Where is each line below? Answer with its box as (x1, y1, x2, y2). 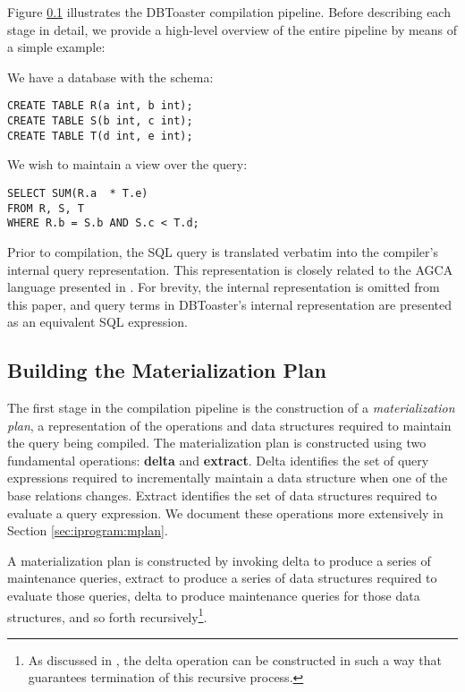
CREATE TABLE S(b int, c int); (7, 115, 193, 128)
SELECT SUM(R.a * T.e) (7, 186, 148, 200)
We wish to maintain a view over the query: (7, 155, 248, 174)
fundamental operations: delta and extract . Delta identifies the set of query (7, 450, 429, 469)
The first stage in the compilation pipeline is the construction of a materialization (7, 398, 455, 417)
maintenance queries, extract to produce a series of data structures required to (7, 568, 437, 587)
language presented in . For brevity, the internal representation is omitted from (7, 278, 440, 296)
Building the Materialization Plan (7, 356, 326, 384)
